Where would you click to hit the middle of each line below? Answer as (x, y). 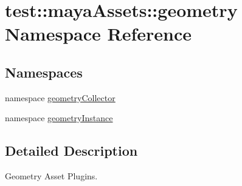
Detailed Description (71, 151)
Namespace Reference (98, 34)
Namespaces (44, 72)
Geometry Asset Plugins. (51, 176)
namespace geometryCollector (60, 97)
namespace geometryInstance (59, 118)
